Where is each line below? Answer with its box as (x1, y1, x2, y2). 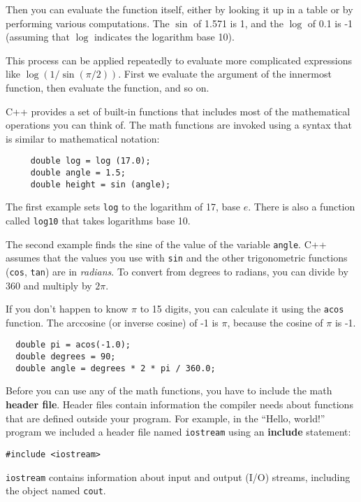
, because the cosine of (227, 315, 323, 329)
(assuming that (6, 29, 70, 44)
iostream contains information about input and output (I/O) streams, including (6, 469, 351, 484)
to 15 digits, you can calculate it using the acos (140, 301, 344, 316)
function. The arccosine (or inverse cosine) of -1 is (6, 315, 219, 329)
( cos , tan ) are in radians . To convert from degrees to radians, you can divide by (6, 264, 348, 278)
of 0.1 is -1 (307, 15, 353, 30)
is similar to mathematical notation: (6, 131, 160, 145)
